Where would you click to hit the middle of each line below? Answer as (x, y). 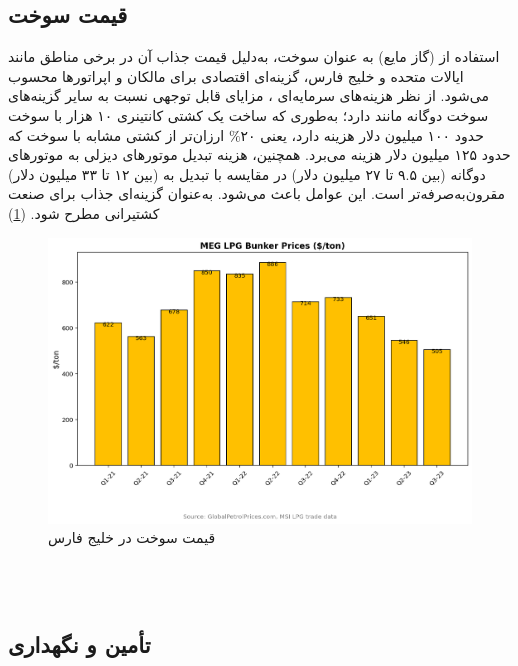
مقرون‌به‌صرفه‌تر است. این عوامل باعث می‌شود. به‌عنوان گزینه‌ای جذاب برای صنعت (257, 193)
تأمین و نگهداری (79, 644)
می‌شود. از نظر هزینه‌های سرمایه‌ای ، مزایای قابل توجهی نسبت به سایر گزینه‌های (248, 95)
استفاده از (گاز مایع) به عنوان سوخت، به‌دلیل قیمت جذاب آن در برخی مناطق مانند (254, 56)
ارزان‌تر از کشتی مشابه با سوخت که (116, 134)
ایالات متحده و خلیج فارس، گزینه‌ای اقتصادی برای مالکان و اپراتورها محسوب (236, 75)
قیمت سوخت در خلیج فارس (132, 537)
